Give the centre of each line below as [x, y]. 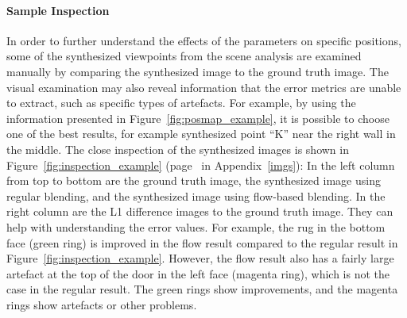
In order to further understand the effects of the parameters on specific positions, [204, 40]
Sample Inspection [58, 10]
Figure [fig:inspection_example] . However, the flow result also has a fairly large [200, 258]
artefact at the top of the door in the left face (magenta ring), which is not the [198, 273]
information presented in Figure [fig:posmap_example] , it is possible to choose [198, 118]
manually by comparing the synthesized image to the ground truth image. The [198, 71]
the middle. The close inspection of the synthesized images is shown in [178, 149]
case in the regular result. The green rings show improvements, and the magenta [202, 289]
